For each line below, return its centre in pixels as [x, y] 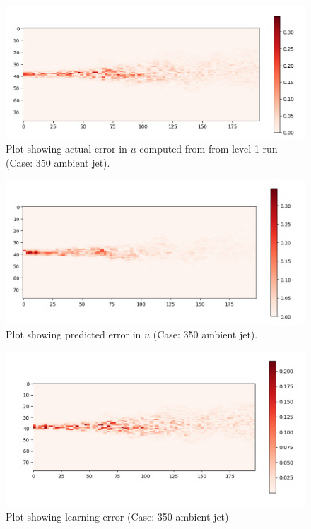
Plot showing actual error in [66, 149]
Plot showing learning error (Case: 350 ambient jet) [117, 517]
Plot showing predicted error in [74, 334]
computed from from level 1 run [209, 149]
